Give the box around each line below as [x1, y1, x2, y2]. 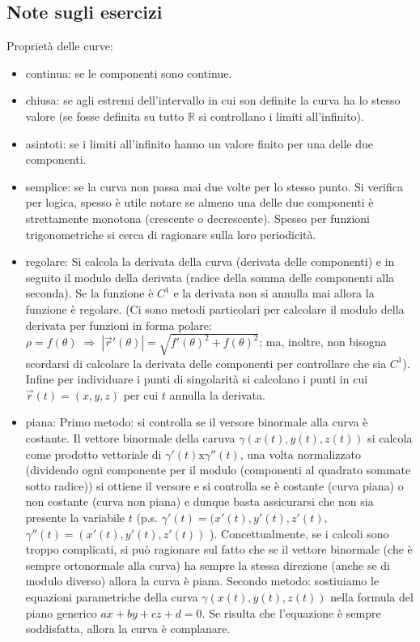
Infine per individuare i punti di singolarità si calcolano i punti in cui [25, 370, 368, 387]
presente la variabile [25, 509, 125, 525]
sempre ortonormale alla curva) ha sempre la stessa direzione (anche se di [25, 556, 390, 573]
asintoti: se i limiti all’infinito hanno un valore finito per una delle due [25, 135, 374, 152]
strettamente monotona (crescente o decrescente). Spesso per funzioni [25, 209, 370, 226]
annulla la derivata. [169, 386, 265, 403]
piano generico [25, 604, 97, 621]
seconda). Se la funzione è [25, 285, 154, 302]
